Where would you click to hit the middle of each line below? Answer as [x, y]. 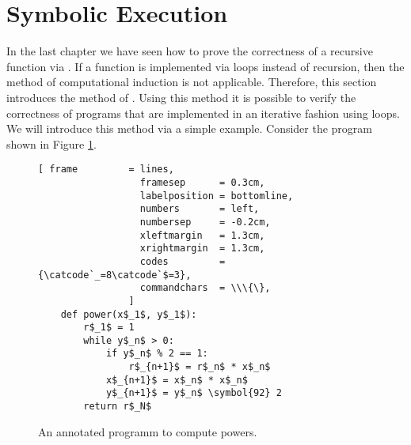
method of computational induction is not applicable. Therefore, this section [192, 82]
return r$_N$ [118, 407]
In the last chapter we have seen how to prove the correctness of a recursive [190, 51]
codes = [183, 261]
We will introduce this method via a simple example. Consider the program [189, 128]
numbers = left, [200, 209]
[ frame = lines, [106, 170]
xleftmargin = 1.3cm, [202, 235]
